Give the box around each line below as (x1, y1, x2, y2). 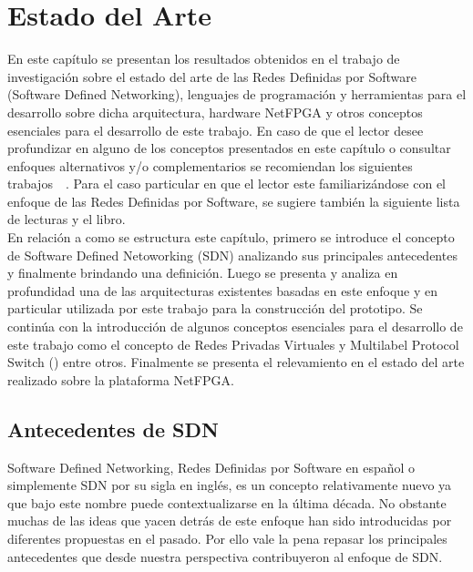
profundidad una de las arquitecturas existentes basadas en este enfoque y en (7, 281, 437, 300)
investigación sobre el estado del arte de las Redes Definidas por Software (7, 66, 416, 86)
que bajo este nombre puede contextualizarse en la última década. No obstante (7, 493, 447, 512)
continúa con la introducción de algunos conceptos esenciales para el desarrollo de (7, 317, 463, 336)
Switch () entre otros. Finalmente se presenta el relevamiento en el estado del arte (7, 352, 465, 372)
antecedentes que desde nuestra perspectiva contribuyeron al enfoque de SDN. (7, 546, 443, 566)
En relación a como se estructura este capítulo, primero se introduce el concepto (7, 228, 455, 247)
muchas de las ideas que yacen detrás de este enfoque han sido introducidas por (7, 511, 452, 530)
